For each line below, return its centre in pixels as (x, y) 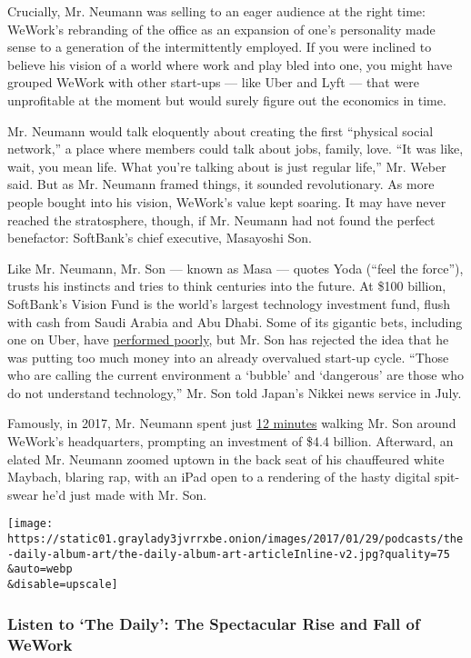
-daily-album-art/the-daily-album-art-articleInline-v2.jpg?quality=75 (229, 554)
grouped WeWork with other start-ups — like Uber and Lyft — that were (213, 82)
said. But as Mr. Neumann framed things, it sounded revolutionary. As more (221, 184)
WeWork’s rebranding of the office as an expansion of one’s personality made (221, 29)
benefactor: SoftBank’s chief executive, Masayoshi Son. (160, 238)
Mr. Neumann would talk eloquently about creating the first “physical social (220, 130)
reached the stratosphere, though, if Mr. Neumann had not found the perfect (221, 219)
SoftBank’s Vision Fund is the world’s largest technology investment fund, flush (229, 303)
